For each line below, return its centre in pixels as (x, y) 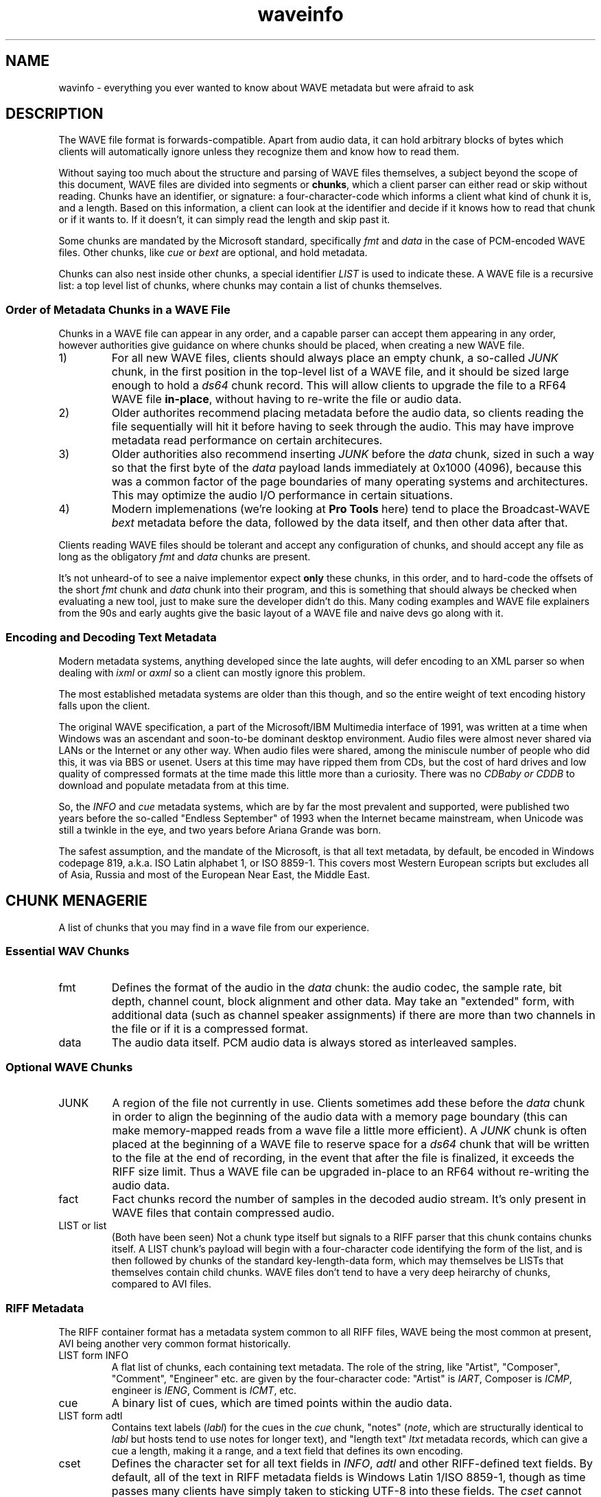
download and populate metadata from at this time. (174, 785)
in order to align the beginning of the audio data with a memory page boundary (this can (340, 1117)
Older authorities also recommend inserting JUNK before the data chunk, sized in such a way (353, 454)
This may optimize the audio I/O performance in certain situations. (282, 495)
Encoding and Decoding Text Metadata (111, 637)
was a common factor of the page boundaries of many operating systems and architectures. (350, 482)
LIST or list (83, 1226)
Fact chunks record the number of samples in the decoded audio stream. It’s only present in (349, 1199)
